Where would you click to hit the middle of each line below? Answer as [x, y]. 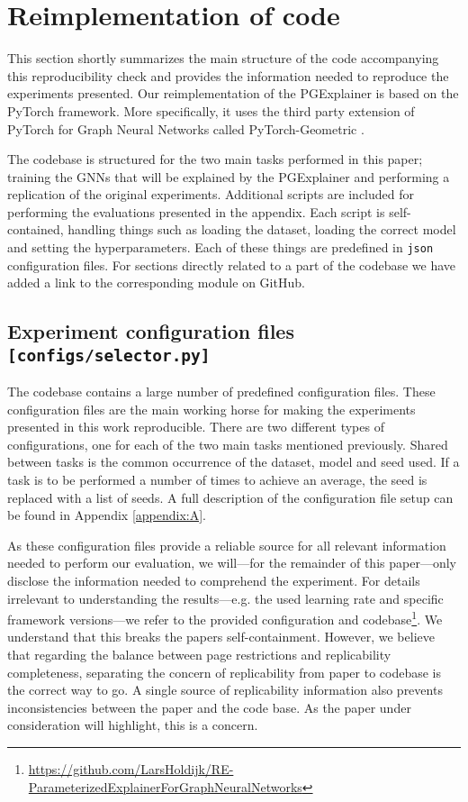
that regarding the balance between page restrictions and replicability [199, 655]
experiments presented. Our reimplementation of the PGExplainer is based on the [233, 93]
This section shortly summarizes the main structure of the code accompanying [223, 58]
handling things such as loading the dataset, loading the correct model [262, 229]
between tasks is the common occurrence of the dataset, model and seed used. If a [234, 462]
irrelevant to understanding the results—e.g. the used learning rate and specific [225, 598]
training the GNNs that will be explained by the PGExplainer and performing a [229, 176]
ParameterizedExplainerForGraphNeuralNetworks [165, 786]
